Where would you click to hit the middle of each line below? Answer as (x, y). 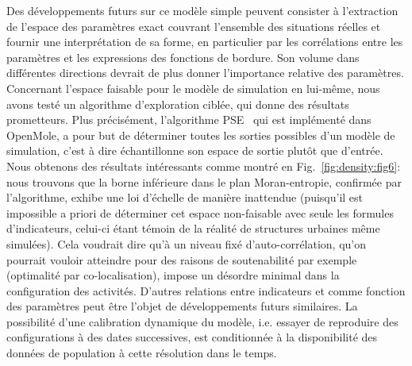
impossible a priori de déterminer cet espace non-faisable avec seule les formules (200, 212)
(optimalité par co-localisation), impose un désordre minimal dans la (173, 275)
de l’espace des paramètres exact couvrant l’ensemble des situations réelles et (194, 26)
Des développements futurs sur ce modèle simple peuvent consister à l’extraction (202, 10)
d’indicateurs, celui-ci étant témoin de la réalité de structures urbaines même (193, 228)
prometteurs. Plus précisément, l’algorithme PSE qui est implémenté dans (189, 119)
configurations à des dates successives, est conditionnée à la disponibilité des (192, 337)
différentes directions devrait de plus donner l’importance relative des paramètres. (205, 73)
